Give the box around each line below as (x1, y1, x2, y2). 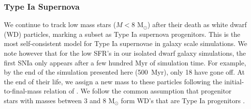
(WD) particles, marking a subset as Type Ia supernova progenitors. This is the (4, 29, 240, 39)
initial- (224, 76, 244, 86)
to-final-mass (4, 86, 42, 96)
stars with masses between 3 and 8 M (4, 95, 115, 105)
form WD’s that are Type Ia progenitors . (121, 95, 245, 105)
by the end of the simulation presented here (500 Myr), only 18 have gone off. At (4, 67, 245, 77)
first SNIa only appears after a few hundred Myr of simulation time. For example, (4, 57, 246, 67)
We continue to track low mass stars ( (4, 19, 116, 30)
